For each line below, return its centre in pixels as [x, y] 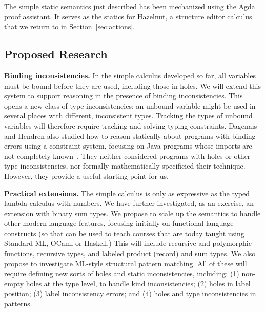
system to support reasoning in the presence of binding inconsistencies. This [124, 96]
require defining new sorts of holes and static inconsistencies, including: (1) [122, 273]
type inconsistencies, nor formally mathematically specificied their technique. [125, 166]
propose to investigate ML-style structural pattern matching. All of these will [126, 263]
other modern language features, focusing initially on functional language [119, 223]
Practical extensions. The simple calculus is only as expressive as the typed [127, 193]
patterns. [18, 304]
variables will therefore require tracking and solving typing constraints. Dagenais [131, 125]
